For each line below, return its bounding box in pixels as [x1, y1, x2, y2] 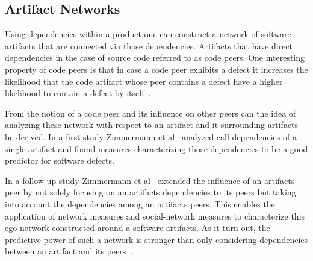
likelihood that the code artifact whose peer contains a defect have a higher [5, 75, 283, 87]
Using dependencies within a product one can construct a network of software [5, 28, 291, 40]
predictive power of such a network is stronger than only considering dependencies [5, 233, 308, 245]
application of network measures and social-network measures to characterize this [5, 209, 305, 222]
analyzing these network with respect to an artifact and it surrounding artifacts [5, 118, 299, 131]
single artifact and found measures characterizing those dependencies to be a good [5, 142, 308, 155]
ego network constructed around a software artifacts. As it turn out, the [5, 221, 270, 234]
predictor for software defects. [5, 154, 114, 167]
